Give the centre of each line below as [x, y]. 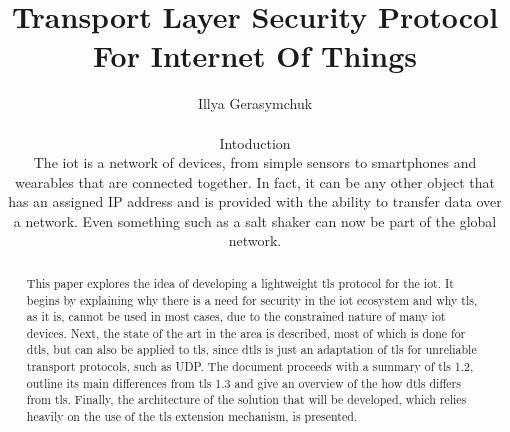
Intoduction [255, 142]
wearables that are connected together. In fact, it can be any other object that [255, 181]
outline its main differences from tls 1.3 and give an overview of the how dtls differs [243, 382]
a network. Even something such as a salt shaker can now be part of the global [255, 220]
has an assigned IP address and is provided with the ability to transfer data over [255, 201]
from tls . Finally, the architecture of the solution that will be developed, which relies [246, 399]
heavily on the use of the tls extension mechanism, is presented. [192, 416]
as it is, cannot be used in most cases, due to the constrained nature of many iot [236, 316]
